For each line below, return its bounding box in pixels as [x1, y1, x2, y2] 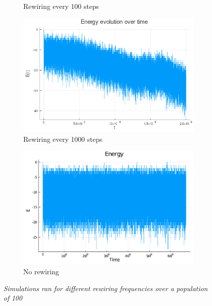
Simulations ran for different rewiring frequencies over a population [3, 283, 208, 293]
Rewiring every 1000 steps [23, 133, 103, 144]
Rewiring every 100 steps [23, 1, 99, 11]
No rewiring [23, 266, 59, 277]
